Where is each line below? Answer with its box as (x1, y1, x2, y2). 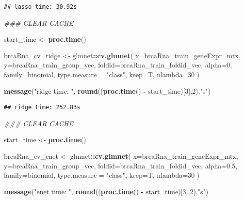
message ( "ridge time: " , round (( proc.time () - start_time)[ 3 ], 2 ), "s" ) (4, 85, 211, 96)
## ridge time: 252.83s (4, 104, 81, 111)
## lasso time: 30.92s (4, 3, 77, 10)
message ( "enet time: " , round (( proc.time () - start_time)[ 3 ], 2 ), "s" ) (4, 186, 209, 196)
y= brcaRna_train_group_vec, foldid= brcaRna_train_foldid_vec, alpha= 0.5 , (4, 160, 238, 170)
